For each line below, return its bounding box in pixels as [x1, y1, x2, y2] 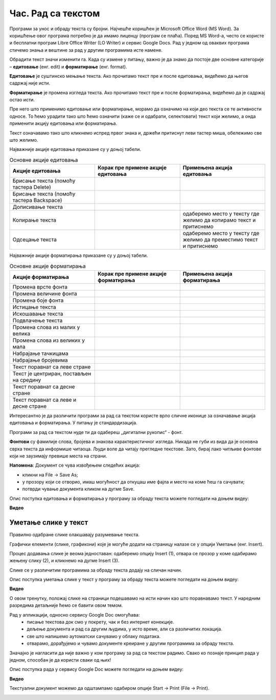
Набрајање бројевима [12, 356, 68, 363]
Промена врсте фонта [12, 283, 67, 290]
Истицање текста [12, 303, 56, 311]
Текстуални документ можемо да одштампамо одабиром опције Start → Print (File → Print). [9, 685, 210, 691]
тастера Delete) [12, 184, 51, 191]
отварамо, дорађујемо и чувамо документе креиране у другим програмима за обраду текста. [27, 640, 235, 647]
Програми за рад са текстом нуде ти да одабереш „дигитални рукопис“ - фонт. [9, 429, 183, 435]
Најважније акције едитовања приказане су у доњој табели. [9, 146, 142, 152]
